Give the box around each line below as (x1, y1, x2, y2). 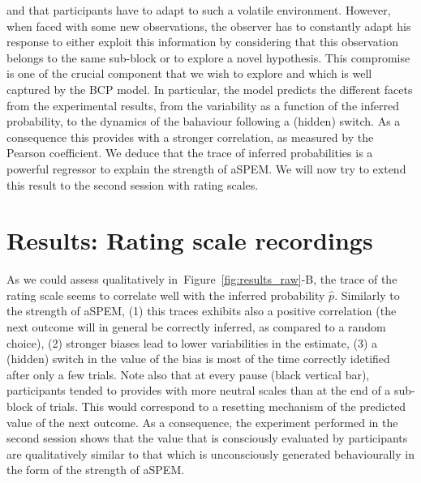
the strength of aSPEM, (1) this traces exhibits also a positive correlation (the (6, 302, 397, 319)
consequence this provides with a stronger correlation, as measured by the (6, 128, 374, 145)
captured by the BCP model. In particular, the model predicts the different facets (6, 80, 413, 97)
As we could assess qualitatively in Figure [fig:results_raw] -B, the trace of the (6, 271, 397, 288)
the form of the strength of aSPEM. (6, 461, 185, 478)
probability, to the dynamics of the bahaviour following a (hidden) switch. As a (6, 113, 401, 130)
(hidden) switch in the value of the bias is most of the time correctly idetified (6, 350, 390, 367)
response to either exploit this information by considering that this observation (6, 33, 398, 50)
